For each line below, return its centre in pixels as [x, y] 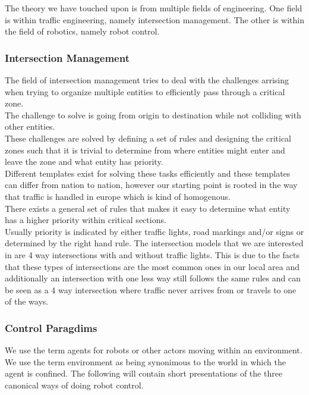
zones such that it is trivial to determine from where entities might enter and [145, 150]
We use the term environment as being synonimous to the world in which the [145, 361]
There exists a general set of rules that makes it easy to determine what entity [148, 208]
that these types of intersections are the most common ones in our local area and [152, 266]
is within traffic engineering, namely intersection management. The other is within [154, 19]
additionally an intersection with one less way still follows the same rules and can [153, 278]
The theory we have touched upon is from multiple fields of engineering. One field [154, 8]
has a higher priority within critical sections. [86, 220]
